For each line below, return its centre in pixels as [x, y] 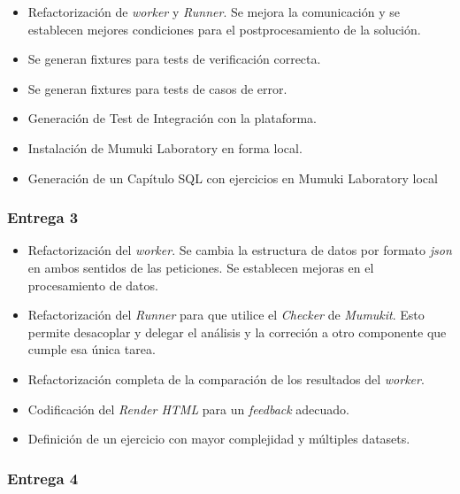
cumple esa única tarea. [92, 349]
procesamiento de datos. [93, 285]
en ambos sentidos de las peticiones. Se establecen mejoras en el [201, 267]
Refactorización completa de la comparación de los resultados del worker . [226, 378]
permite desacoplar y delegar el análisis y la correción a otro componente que [237, 332]
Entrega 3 [43, 217]
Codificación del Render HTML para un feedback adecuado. [189, 409]
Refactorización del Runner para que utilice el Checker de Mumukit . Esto [226, 315]
